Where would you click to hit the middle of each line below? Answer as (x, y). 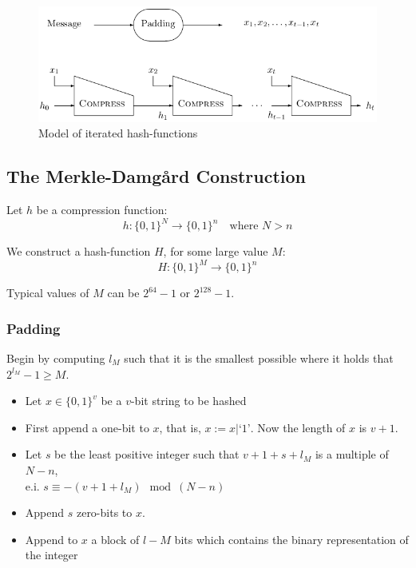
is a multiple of (352, 454)
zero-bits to (104, 512)
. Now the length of (298, 427)
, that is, (180, 427)
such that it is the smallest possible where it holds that (259, 357)
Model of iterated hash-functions (118, 133)
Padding (34, 328)
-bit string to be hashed (188, 401)
